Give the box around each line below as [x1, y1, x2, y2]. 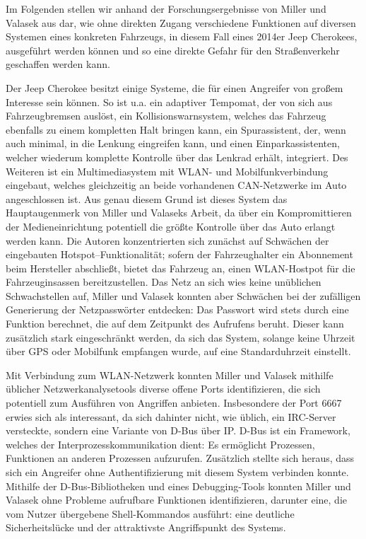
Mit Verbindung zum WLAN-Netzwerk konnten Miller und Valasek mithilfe [6, 367, 333, 382]
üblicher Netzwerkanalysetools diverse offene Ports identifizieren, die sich [6, 381, 321, 396]
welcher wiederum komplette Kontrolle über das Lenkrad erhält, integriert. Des [6, 149, 348, 164]
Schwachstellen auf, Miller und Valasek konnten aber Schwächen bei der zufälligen [6, 288, 361, 303]
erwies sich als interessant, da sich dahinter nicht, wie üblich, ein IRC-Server [6, 409, 336, 424]
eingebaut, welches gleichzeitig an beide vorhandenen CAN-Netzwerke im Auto [6, 178, 347, 192]
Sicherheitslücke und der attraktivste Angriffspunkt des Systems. [6, 520, 286, 535]
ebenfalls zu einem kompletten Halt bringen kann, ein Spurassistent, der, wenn [6, 122, 346, 137]
